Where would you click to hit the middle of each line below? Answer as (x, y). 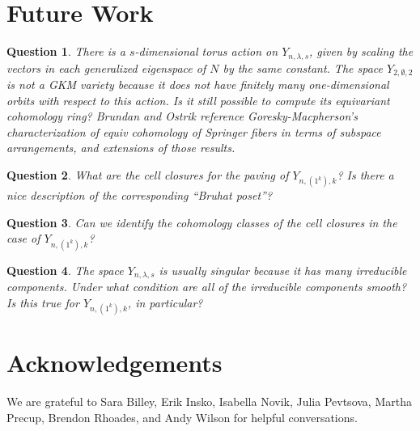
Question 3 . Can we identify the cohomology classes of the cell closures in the (202, 222)
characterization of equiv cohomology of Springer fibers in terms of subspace (194, 131)
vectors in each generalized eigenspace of (106, 68)
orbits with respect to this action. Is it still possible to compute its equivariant (198, 100)
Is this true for (43, 302)
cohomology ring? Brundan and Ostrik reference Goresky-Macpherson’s (182, 116)
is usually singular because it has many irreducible (283, 270)
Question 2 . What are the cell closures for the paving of (148, 175)
